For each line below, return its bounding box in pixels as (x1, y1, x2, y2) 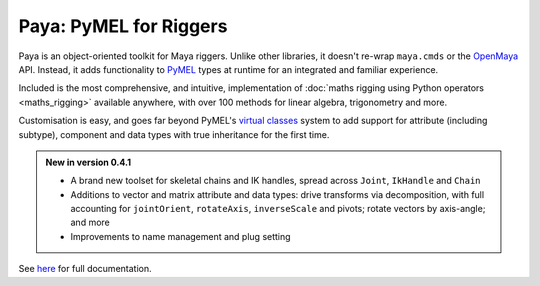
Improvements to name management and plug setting (70, 230, 291, 242)
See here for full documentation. (18, 263, 152, 275)
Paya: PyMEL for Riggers (18, 15, 228, 37)
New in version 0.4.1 (45, 156, 132, 168)
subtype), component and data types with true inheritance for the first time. (18, 128, 330, 140)
